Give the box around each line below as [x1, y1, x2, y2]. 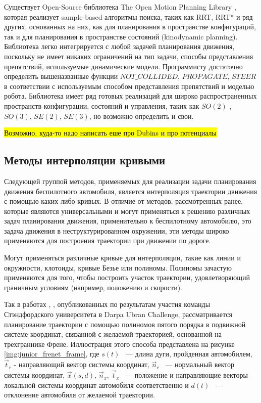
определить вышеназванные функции [4, 71, 118, 81]
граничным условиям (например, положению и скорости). [4, 282, 182, 292]
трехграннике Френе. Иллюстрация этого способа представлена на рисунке [4, 338, 235, 349]
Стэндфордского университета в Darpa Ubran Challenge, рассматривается [4, 309, 232, 320]
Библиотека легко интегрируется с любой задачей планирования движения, [4, 41, 235, 52]
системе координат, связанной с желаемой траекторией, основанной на [4, 329, 222, 339]
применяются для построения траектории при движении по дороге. [4, 235, 211, 246]
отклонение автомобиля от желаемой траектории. [4, 389, 155, 400]
